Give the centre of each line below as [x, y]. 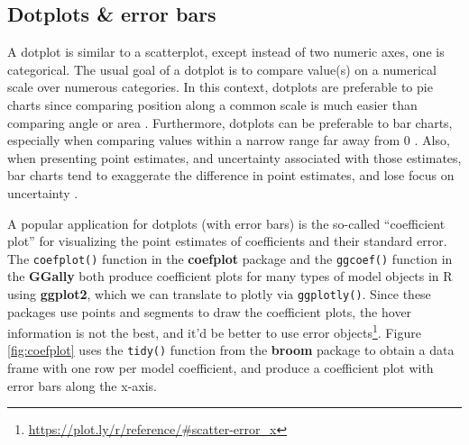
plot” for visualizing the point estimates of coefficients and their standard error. [227, 241]
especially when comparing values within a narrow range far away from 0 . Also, [229, 140]
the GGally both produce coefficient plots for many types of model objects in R [230, 276]
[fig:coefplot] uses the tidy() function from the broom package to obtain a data [231, 350]
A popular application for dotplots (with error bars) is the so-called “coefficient [226, 223]
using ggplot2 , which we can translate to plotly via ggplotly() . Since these [219, 293]
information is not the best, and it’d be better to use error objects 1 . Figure [214, 331]
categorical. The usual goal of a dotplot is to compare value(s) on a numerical [222, 69]
